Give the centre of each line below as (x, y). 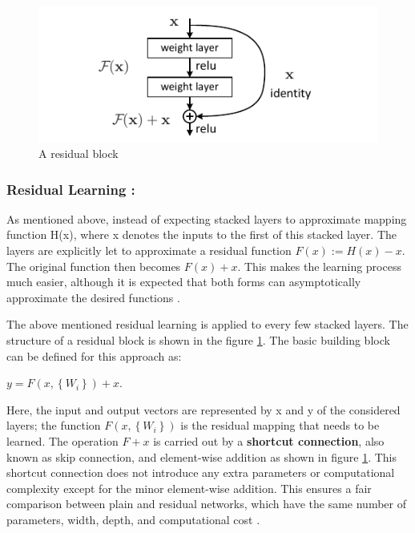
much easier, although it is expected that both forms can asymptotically (184, 282)
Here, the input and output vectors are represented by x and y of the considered (203, 409)
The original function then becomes (94, 266)
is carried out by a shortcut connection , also (269, 440)
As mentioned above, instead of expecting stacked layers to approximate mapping (207, 218)
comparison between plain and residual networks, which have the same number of (206, 504)
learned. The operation (62, 440)
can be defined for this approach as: (94, 355)
